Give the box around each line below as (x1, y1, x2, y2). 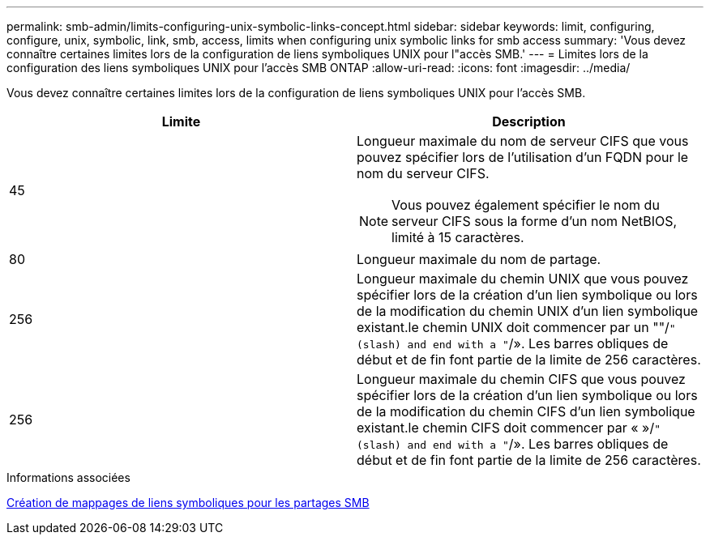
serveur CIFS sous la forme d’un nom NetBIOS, (391, 213, 678, 229)
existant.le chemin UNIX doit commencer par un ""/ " (357, 319, 676, 335)
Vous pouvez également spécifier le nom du (391, 197, 660, 213)
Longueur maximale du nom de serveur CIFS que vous (357, 133, 689, 149)
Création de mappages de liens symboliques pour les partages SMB (6, 496, 370, 509)
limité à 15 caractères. (391, 229, 524, 245)
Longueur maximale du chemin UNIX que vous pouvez (357, 270, 689, 287)
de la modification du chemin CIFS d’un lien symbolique (357, 403, 695, 420)
